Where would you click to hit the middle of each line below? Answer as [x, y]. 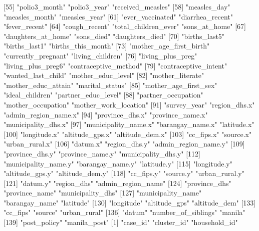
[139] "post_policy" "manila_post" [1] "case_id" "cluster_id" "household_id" [121, 222]
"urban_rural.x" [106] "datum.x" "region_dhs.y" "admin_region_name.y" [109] [124, 144]
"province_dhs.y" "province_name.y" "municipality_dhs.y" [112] [102, 153]
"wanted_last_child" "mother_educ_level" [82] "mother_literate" [104, 75]
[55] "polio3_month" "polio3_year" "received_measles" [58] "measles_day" [117, 6]
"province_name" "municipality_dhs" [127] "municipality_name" [103, 193]
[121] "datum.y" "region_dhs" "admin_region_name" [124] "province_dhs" [117, 183]
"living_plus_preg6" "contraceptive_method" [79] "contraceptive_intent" [115, 65]
